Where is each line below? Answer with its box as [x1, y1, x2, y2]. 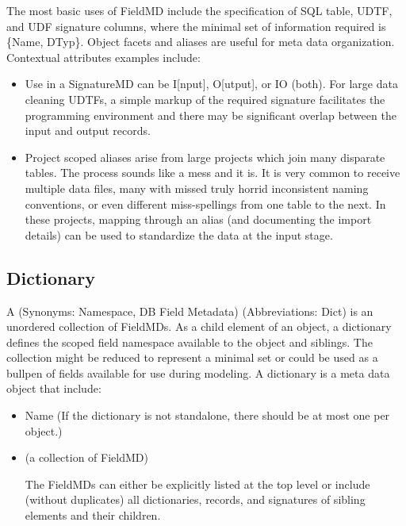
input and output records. [25, 122, 151, 139]
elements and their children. [25, 507, 161, 524]
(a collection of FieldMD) [25, 449, 148, 466]
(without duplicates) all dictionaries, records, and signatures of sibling [25, 491, 366, 508]
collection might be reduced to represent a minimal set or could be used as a [6, 349, 378, 366]
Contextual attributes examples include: [6, 48, 201, 65]
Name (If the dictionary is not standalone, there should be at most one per [25, 407, 390, 424]
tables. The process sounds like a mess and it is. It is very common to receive [25, 164, 400, 181]
